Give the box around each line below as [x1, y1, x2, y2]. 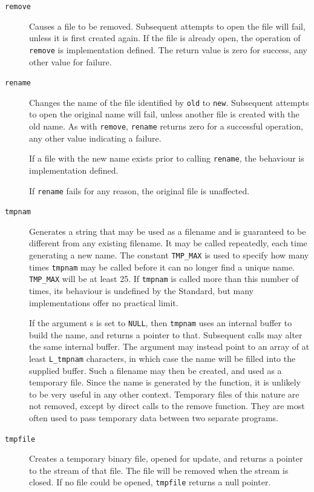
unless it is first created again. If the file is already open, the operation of [29, 31, 301, 44]
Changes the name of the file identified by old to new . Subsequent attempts [29, 96, 309, 108]
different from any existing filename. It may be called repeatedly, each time [29, 237, 307, 249]
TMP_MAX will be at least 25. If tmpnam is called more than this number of [29, 272, 299, 285]
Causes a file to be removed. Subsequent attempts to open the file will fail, [29, 19, 306, 32]
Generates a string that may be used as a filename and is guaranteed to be [29, 225, 306, 237]
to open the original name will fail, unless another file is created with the [29, 108, 299, 120]
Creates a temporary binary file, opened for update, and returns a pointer [29, 452, 303, 465]
